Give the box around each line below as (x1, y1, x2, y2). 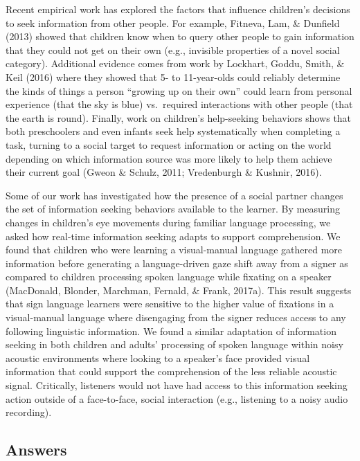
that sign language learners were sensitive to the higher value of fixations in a (6, 296, 334, 311)
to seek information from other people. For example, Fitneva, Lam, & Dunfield (6, 15, 340, 30)
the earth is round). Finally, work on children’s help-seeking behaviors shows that (6, 110, 352, 125)
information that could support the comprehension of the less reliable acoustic (6, 364, 337, 379)
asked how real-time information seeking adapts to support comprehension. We (6, 228, 341, 243)
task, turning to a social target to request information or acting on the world (6, 137, 332, 152)
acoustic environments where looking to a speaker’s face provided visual (6, 350, 310, 365)
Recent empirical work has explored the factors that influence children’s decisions (6, 2, 350, 16)
